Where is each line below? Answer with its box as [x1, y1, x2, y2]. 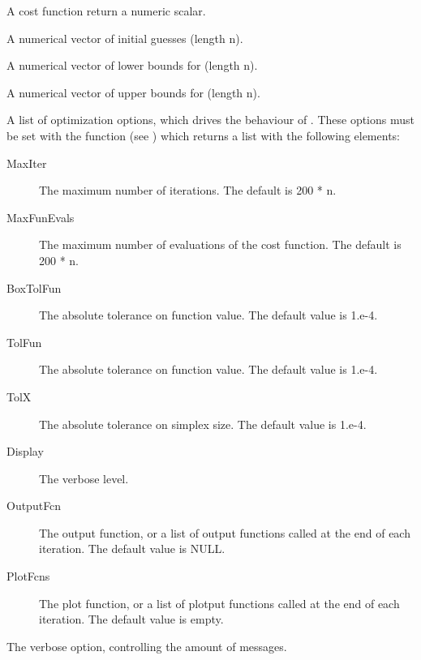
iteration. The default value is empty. [39, 611, 224, 628]
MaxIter [6, 154, 47, 171]
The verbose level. [39, 469, 129, 486]
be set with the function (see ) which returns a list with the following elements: [6, 126, 400, 144]
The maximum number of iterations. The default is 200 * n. [39, 182, 337, 199]
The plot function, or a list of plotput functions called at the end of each [39, 594, 400, 611]
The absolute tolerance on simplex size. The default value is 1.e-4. [39, 415, 367, 432]
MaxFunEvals [6, 208, 75, 225]
